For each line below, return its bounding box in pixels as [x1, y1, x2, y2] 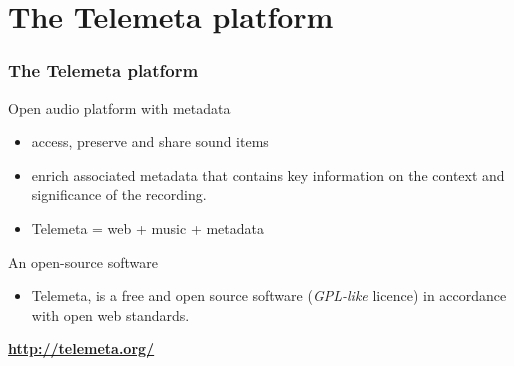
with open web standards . [31, 304, 190, 325]
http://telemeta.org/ [8, 338, 155, 359]
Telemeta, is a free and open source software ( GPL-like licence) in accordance [31, 285, 507, 306]
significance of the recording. [31, 184, 207, 205]
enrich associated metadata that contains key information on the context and [31, 164, 505, 185]
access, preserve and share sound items [31, 131, 269, 152]
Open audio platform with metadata [8, 97, 231, 118]
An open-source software [8, 251, 158, 272]
